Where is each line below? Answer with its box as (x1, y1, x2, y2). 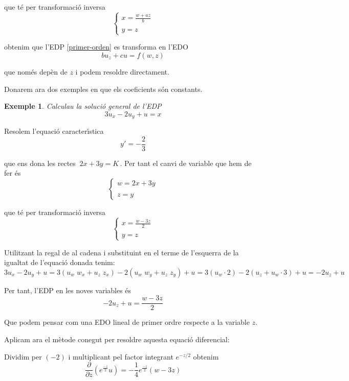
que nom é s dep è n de (4, 66, 68, 77)
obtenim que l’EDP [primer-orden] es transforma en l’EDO (4, 41, 188, 52)
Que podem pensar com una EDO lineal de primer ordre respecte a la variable (4, 317, 250, 327)
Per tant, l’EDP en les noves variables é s (4, 284, 132, 295)
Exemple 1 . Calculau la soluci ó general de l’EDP (4, 101, 162, 111)
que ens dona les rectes (4, 157, 76, 168)
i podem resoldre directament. (75, 66, 169, 77)
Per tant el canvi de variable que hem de (124, 157, 252, 168)
